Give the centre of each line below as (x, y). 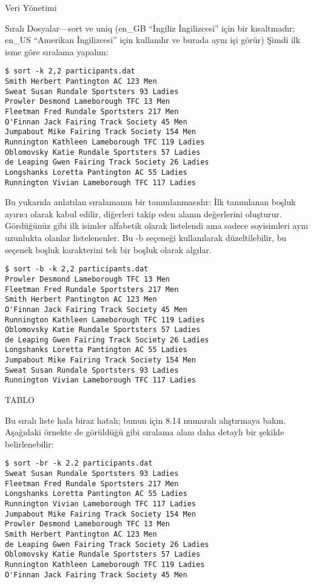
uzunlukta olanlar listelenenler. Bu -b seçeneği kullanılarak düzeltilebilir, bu (146, 238)
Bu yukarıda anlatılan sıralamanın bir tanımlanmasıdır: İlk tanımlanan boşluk (150, 202)
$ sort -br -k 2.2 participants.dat (79, 463)
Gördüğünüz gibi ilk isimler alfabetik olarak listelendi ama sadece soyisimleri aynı (156, 226)
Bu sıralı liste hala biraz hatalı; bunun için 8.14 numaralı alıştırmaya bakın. (146, 420)
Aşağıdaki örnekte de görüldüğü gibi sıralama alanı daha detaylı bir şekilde (145, 432)
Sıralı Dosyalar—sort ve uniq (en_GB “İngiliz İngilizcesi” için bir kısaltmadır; (150, 28)
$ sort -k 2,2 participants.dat (70, 71)
